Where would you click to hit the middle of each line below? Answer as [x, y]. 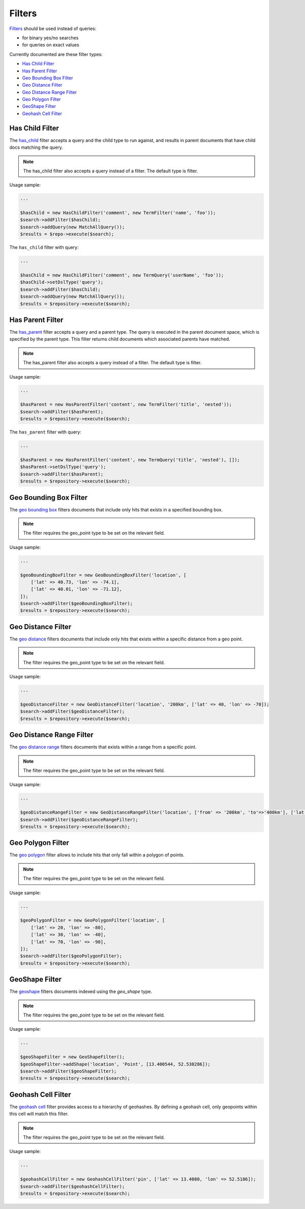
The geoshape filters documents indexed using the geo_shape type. [81, 991]
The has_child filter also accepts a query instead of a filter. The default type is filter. [111, 171]
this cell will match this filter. [39, 1114]
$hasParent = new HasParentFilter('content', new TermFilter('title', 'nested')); [126, 405]
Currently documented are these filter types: [56, 54]
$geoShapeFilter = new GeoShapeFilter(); [72, 1057]
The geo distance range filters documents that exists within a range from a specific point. [103, 747]
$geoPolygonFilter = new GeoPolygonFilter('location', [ [93, 920]
